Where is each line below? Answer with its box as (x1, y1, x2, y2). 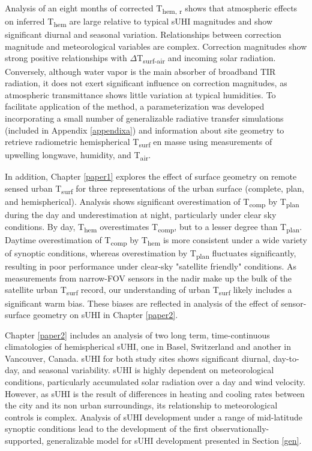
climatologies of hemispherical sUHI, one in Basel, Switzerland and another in (5, 340, 292, 353)
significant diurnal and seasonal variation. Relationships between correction (5, 28, 281, 41)
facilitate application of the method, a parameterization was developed (5, 100, 265, 113)
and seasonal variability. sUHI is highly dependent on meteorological (22, 364, 274, 376)
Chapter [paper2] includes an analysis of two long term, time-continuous (5, 328, 270, 341)
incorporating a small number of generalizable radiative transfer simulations (5, 111, 284, 124)
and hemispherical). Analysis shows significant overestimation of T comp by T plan (5, 195, 299, 209)
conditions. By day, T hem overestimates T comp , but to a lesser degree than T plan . (5, 220, 302, 234)
